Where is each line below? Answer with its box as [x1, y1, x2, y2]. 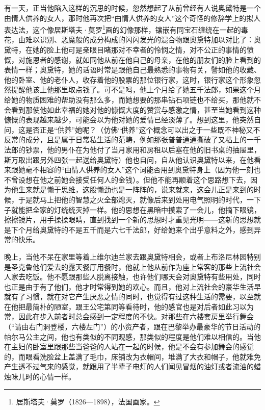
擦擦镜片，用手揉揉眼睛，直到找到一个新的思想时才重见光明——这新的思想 [4, 214, 254, 225]
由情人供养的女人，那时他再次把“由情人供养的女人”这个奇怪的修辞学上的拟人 [4, 12, 261, 23]
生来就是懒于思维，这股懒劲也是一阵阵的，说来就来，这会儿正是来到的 [18, 184, 254, 195]
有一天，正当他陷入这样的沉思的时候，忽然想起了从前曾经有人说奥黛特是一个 [4, 3, 261, 13]
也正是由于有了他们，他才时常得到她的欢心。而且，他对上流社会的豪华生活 [4, 281, 254, 292]
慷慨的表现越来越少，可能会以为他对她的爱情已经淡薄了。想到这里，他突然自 [4, 114, 261, 125]
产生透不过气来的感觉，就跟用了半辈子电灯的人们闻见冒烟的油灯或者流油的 [4, 361, 254, 372]
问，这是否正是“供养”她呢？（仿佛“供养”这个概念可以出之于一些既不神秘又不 [4, 124, 260, 135]
